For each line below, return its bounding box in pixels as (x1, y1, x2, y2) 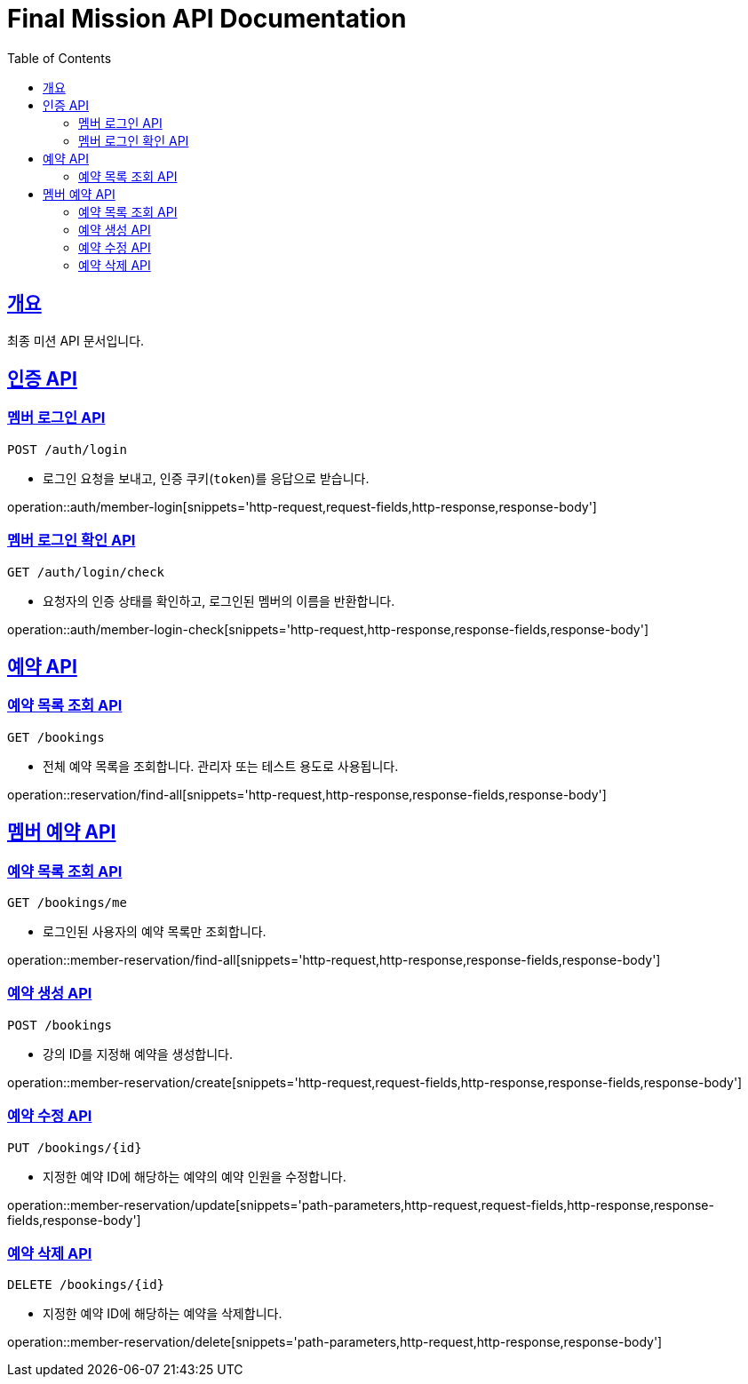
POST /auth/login (7, 441, 127, 457)
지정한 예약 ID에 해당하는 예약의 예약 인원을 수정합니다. (43, 1168, 346, 1184)
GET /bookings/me (7, 895, 127, 910)
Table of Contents (7, 50, 112, 66)
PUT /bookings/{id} (7, 1140, 142, 1155)
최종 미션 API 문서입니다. (7, 332, 145, 348)
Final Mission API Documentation (7, 4, 407, 34)
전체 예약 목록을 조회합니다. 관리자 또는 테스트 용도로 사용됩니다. (43, 758, 399, 774)
